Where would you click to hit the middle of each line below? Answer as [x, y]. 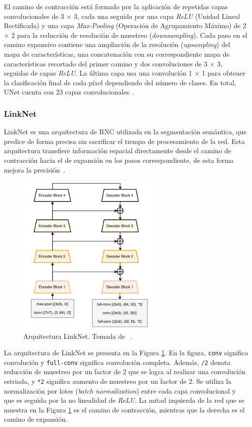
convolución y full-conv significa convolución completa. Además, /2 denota [117, 362]
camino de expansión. [36, 419]
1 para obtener [224, 73]
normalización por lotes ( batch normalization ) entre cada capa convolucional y [120, 390]
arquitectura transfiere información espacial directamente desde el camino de [118, 150]
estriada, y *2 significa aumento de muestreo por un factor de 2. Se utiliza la [118, 381]
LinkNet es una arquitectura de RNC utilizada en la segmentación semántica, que [125, 132]
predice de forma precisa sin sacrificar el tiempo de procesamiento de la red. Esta [125, 141]
